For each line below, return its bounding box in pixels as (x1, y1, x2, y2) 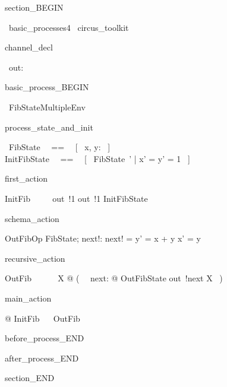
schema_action (5, 212, 59, 224)
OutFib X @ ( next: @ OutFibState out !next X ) (5, 272, 223, 284)
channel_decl (5, 41, 53, 53)
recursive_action (5, 252, 65, 264)
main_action (5, 291, 52, 304)
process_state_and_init (5, 120, 93, 133)
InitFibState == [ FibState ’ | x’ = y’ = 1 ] (5, 152, 190, 164)
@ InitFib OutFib (5, 312, 80, 324)
